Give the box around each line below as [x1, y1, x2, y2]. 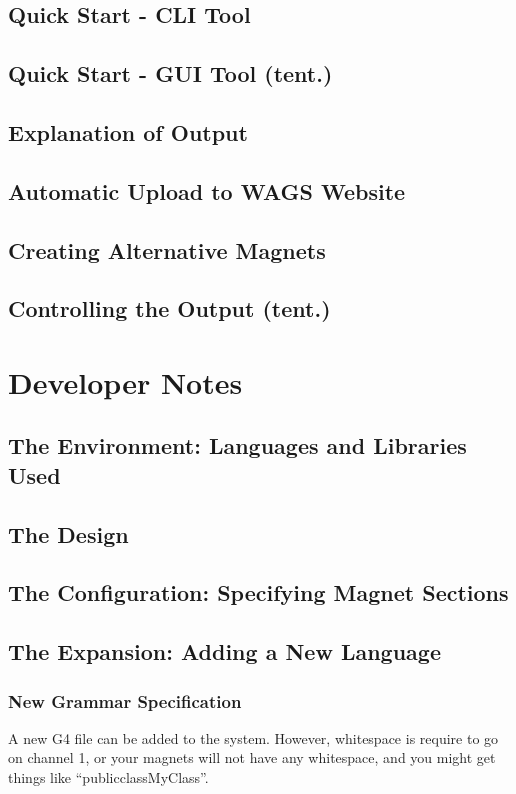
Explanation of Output [8, 116, 248, 147]
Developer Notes [8, 361, 243, 402]
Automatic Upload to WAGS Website [8, 175, 406, 206]
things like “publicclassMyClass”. [8, 766, 209, 787]
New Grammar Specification [8, 688, 242, 713]
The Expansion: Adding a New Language [8, 636, 441, 667]
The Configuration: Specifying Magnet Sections [8, 577, 509, 608]
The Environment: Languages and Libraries [8, 430, 467, 461]
